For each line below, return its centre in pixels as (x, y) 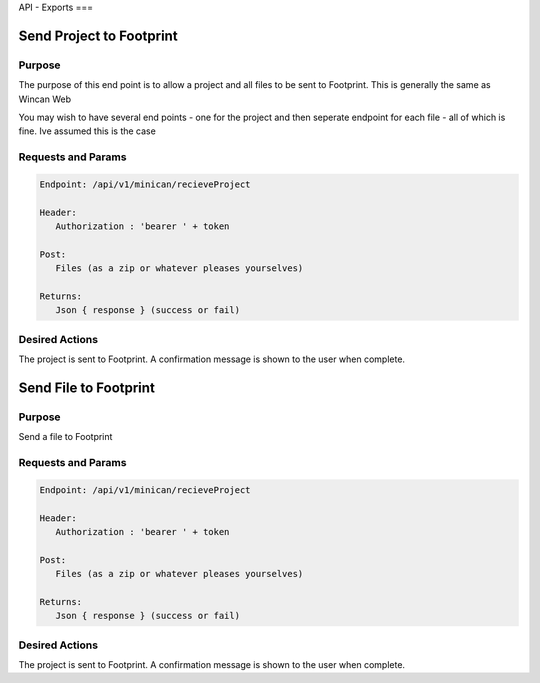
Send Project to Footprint (98, 35)
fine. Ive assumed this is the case (87, 131)
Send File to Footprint (86, 387)
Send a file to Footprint (65, 437)
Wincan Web (45, 99)
